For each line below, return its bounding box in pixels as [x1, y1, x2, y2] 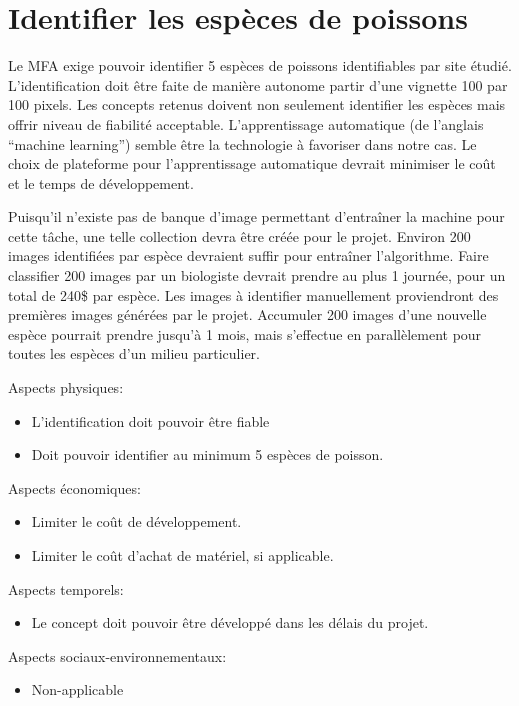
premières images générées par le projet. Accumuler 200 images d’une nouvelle [8, 304, 487, 325]
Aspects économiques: [8, 477, 141, 498]
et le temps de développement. [8, 172, 194, 193]
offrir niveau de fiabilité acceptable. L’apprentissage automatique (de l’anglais [8, 113, 484, 134]
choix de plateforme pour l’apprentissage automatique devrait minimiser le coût [8, 153, 496, 174]
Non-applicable [31, 679, 124, 700]
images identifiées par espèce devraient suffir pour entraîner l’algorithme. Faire [8, 245, 489, 266]
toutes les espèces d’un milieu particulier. [8, 343, 260, 364]
